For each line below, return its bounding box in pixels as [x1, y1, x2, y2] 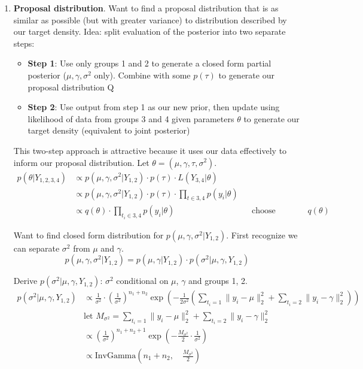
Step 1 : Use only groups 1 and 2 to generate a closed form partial [28, 57, 272, 69]
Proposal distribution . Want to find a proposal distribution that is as [13, 2, 279, 14]
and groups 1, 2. [188, 274, 248, 287]
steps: [13, 37, 35, 49]
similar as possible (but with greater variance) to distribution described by [13, 13, 287, 26]
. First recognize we [226, 228, 298, 241]
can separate [13, 241, 60, 254]
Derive [13, 274, 38, 287]
